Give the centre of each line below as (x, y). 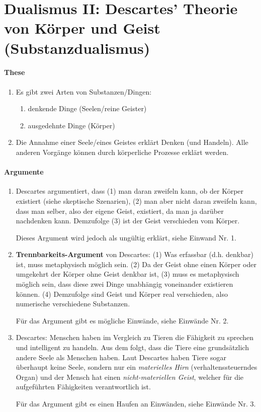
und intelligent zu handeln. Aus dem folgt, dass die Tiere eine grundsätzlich (132, 347)
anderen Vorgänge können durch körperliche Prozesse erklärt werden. (122, 152)
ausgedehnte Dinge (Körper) (71, 125)
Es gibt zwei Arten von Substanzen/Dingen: (84, 91)
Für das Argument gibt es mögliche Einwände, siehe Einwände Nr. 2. (122, 320)
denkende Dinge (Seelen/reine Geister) (87, 108)
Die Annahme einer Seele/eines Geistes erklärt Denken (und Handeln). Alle (132, 142)
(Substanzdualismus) (77, 48)
